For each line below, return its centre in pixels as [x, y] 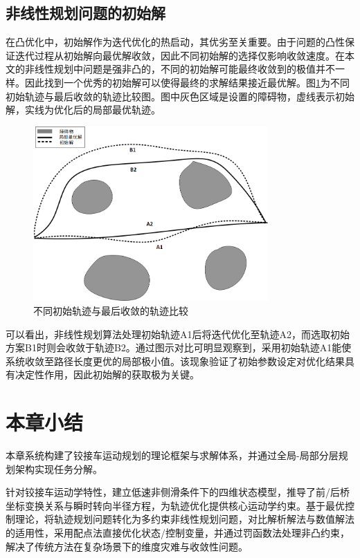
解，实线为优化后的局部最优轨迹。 [83, 110]
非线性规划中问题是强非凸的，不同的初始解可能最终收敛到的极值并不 [180, 69]
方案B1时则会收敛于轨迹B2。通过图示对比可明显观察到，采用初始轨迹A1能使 [179, 347]
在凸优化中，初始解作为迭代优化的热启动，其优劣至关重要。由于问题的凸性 [175, 42]
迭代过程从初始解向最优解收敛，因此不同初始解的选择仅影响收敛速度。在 [180, 55]
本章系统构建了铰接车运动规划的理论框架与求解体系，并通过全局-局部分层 [172, 455]
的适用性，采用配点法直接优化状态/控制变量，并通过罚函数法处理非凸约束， [178, 533]
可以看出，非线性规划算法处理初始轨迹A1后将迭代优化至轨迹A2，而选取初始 [178, 334]
